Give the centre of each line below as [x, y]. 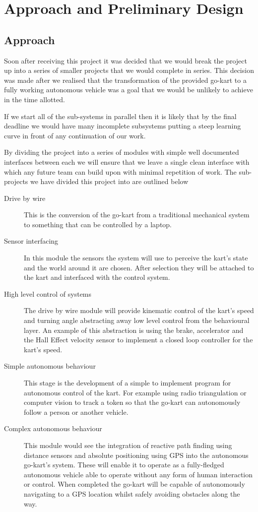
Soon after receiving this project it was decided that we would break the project [126, 60]
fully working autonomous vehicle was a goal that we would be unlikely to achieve [129, 90]
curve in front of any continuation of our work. [75, 135]
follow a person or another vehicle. [76, 412]
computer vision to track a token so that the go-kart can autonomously [132, 402]
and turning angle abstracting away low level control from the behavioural [137, 320]
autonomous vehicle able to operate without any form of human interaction [138, 474]
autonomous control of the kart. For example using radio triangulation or [135, 392]
